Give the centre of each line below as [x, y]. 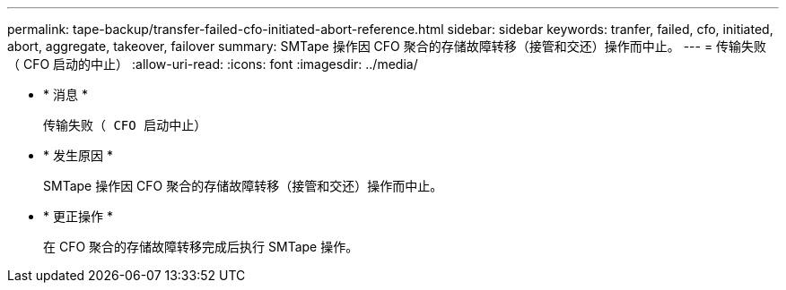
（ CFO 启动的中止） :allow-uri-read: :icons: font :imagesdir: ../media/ [213, 64]
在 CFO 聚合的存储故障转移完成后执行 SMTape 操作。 [201, 247]
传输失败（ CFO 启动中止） [125, 125]
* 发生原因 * [78, 155]
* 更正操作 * [78, 216]
